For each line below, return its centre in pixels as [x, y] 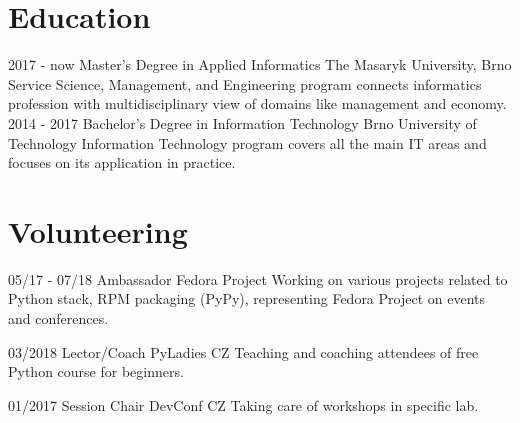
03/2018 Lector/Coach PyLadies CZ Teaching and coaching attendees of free [243, 351]
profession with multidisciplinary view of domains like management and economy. [257, 103]
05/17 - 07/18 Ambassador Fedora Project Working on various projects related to [258, 278]
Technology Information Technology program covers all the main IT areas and [247, 142]
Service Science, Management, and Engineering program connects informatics [245, 83]
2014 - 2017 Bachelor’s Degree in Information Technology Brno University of [242, 122]
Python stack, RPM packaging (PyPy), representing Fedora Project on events [247, 298]
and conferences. [58, 318]
